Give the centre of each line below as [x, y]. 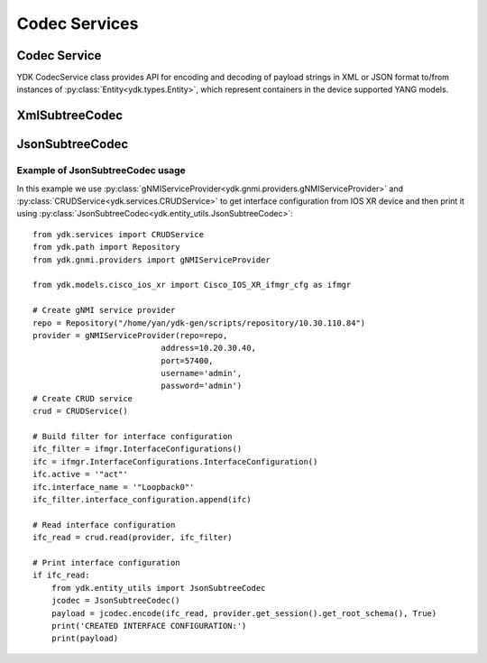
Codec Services [78, 23]
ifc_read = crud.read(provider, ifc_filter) [133, 538]
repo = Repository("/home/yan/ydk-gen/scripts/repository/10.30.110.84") [199, 323]
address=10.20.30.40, [209, 348]
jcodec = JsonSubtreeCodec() [115, 601]
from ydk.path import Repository [106, 247]
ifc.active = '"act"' [80, 474]
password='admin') [202, 386]
